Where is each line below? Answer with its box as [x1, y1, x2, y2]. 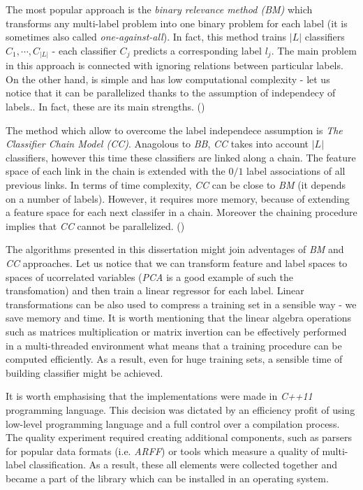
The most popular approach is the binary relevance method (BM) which [6, 2, 313, 16]
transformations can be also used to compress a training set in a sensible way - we [6, 296, 357, 311]
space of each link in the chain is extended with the [6, 164, 225, 178]
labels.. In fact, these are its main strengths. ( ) [6, 99, 205, 114]
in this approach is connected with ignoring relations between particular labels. [6, 58, 343, 73]
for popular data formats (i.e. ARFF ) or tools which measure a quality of [6, 443, 319, 458]
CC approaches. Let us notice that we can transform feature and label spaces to [6, 256, 348, 271]
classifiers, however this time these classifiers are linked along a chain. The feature [6, 150, 356, 164]
